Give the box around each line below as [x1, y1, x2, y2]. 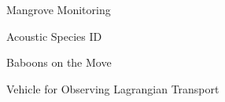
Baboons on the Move [6, 54, 112, 71]
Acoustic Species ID [6, 27, 102, 44]
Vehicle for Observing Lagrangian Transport [6, 80, 219, 97]
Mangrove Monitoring [6, 2, 111, 17]
